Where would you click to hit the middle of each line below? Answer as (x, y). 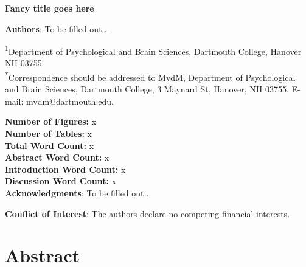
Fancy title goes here (50, 8)
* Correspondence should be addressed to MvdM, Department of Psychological (150, 76)
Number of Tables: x (48, 133)
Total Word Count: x (50, 145)
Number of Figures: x (51, 121)
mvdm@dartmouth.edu (69, 101)
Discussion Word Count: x (61, 181)
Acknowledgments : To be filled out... (78, 193)
